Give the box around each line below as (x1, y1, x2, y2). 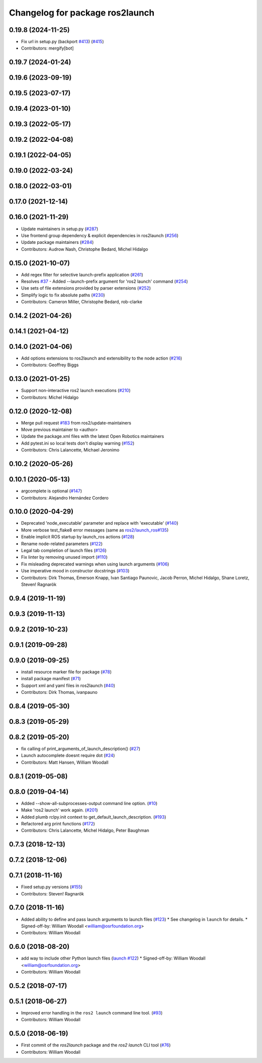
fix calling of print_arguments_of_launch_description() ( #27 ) (21, 746, 141, 752)
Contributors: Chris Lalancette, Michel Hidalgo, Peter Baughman (21, 827, 149, 833)
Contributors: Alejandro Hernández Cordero (21, 495, 109, 500)
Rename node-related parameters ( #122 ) (21, 541, 103, 547)
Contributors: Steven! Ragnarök (21, 891, 84, 896)
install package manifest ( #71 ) (21, 676, 81, 682)
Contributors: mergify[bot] (21, 45, 74, 51)
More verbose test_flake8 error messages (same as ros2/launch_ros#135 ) (21, 527, 169, 533)
